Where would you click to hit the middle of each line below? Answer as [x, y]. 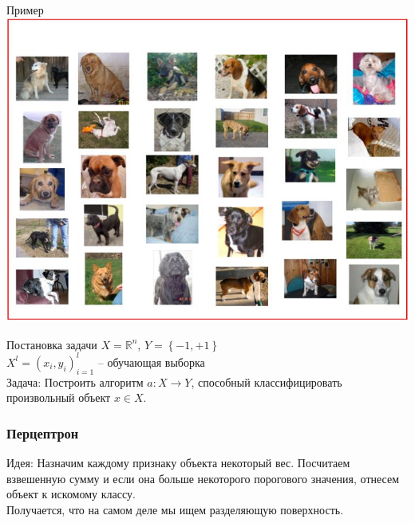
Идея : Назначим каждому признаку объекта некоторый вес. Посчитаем [178, 463]
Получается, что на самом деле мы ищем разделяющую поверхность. [175, 509]
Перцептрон [43, 433]
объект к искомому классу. [71, 494]
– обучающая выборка [151, 362]
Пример [25, 10]
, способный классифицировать [267, 381]
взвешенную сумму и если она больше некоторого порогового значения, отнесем [203, 478]
